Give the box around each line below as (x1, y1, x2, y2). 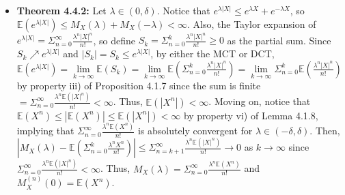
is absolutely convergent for (137, 123, 253, 138)
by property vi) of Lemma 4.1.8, (183, 108, 318, 122)
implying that (16, 123, 74, 138)
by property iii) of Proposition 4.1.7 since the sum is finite (16, 78, 261, 92)
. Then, (309, 123, 340, 138)
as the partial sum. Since (227, 33, 331, 47)
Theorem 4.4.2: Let (16, 3, 107, 17)
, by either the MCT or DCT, (150, 46, 275, 61)
